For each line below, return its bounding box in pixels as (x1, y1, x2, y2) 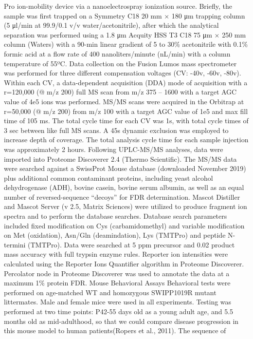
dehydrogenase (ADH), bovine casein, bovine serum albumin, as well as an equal (4, 182, 244, 192)
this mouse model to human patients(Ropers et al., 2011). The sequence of (4, 325, 226, 336)
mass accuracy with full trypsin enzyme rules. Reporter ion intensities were (4, 249, 228, 259)
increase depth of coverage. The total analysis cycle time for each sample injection (4, 134, 249, 145)
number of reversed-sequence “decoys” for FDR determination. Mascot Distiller (4, 191, 240, 202)
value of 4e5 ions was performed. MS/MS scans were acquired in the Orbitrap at (4, 96, 244, 106)
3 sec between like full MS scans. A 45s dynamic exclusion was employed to (4, 125, 229, 135)
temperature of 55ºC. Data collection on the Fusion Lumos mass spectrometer (4, 58, 237, 68)
